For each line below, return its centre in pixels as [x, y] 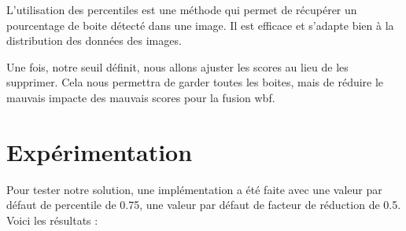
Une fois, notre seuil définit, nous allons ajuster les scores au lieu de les [177, 66]
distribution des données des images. [94, 40]
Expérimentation [100, 151]
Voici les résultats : [52, 220]
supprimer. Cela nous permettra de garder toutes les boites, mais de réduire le [195, 82]
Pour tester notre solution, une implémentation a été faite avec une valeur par [194, 189]
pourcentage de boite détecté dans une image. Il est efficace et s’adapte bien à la [200, 25]
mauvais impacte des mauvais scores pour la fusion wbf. [141, 97]
